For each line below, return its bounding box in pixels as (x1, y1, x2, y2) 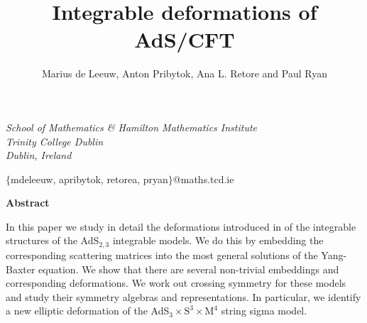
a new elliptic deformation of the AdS (6, 303, 170, 318)
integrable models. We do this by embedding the (112, 233, 324, 248)
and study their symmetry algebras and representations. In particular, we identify (6, 289, 361, 304)
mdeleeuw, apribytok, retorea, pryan (11, 171, 168, 186)
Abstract (6, 195, 50, 210)
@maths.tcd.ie (172, 171, 234, 186)
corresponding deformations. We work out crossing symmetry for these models (6, 275, 346, 290)
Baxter (6, 261, 35, 276)
